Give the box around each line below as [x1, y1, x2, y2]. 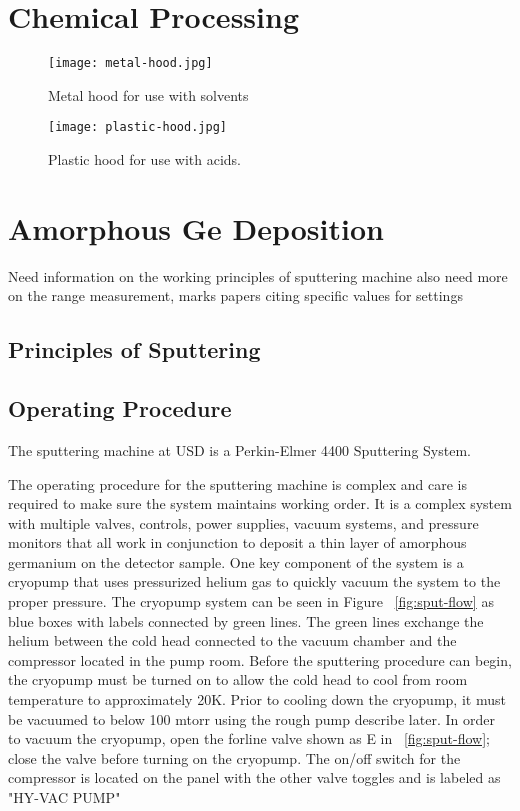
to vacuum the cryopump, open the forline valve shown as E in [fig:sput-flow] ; [8, 728, 490, 749]
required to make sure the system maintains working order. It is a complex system [8, 493, 512, 514]
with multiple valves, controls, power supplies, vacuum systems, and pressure [8, 512, 479, 533]
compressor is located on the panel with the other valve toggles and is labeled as [8, 767, 501, 788]
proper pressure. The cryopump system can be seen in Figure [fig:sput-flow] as [8, 591, 494, 612]
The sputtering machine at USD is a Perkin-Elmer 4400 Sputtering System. [8, 439, 471, 460]
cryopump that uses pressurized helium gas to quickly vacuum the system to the [8, 571, 501, 592]
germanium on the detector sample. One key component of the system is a [8, 551, 464, 572]
